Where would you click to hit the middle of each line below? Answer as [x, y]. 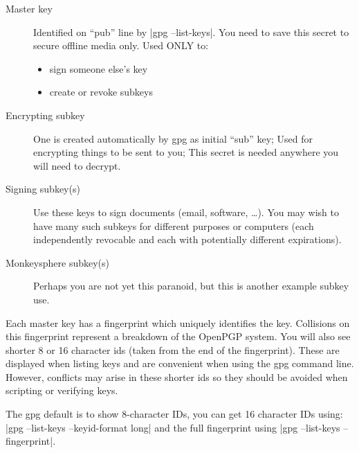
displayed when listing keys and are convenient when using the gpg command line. [180, 363]
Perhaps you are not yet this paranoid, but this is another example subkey [191, 286]
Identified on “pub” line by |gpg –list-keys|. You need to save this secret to [191, 32]
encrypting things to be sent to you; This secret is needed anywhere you [186, 152]
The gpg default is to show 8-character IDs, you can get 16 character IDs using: [174, 414]
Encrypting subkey [45, 115]
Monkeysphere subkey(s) [57, 262]
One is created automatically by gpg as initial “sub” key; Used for [173, 138]
